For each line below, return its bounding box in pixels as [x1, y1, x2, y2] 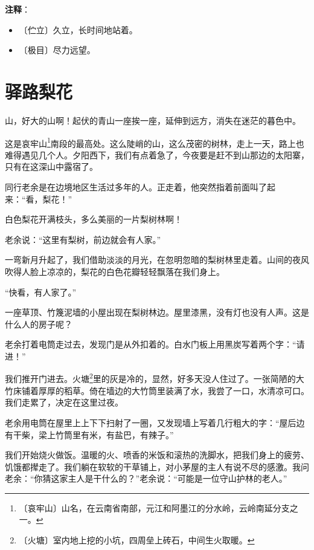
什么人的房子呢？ [5, 317, 72, 330]
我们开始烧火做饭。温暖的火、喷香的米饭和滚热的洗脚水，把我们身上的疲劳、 [5, 448, 309, 461]
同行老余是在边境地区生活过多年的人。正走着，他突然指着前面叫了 [5, 180, 267, 193]
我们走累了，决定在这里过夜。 [5, 396, 123, 409]
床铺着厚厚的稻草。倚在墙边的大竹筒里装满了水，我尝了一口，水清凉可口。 [13, 384, 309, 396]
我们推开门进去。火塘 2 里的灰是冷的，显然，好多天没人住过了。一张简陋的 [5, 370, 296, 385]
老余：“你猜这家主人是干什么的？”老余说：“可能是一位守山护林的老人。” [5, 472, 287, 485]
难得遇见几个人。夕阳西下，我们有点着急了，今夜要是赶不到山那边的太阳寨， [5, 148, 309, 161]
